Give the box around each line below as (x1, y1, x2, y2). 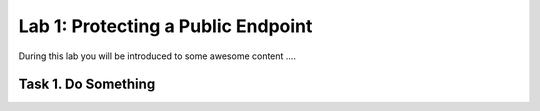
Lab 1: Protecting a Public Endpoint (18, 15, 313, 37)
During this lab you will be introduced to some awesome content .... (18, 50, 297, 62)
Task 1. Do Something (18, 76, 156, 93)
